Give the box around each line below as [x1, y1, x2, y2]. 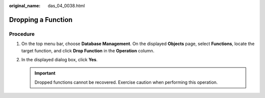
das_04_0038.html [48, 3, 85, 8]
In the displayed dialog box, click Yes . [21, 56, 98, 62]
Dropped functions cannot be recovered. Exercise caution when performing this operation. [34, 79, 218, 85]
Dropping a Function [9, 15, 73, 24]
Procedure [9, 30, 35, 37]
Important [34, 70, 56, 76]
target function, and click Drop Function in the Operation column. [21, 48, 155, 53]
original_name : [9, 3, 41, 8]
